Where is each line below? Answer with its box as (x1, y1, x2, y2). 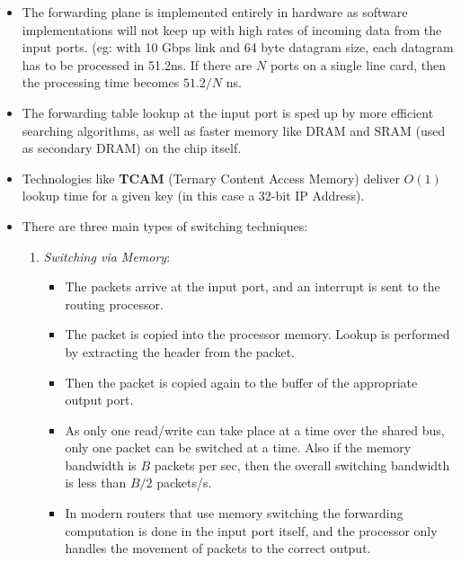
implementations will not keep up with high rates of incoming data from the (22, 20, 442, 39)
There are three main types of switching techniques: (22, 216, 308, 235)
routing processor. (65, 294, 164, 313)
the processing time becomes (22, 73, 180, 92)
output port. (65, 390, 134, 409)
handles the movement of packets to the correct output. (65, 539, 371, 558)
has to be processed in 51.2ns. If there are (22, 55, 253, 74)
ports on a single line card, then (270, 55, 446, 74)
